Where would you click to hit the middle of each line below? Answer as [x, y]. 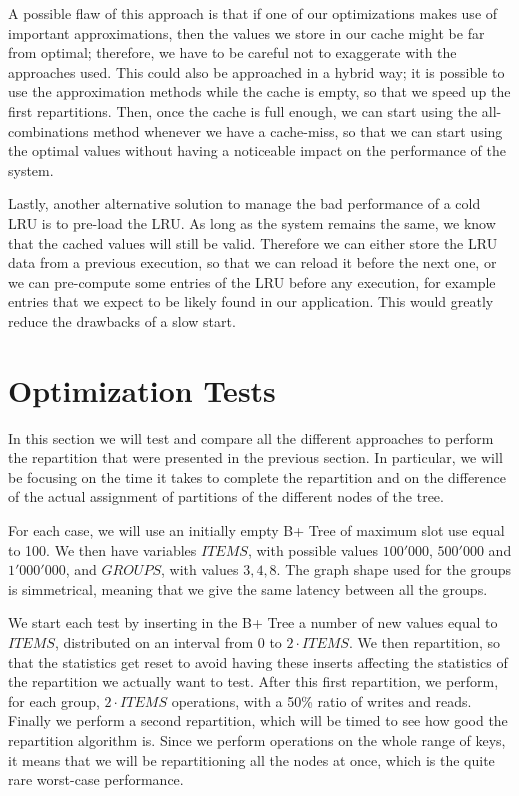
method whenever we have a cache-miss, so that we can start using [298, 130]
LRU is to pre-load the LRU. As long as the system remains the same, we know [252, 222]
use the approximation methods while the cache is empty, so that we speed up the [259, 91]
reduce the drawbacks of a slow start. [122, 320]
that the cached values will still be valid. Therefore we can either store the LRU [253, 242]
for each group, [54, 700]
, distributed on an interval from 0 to [168, 641]
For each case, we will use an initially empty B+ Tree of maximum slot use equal [256, 530]
